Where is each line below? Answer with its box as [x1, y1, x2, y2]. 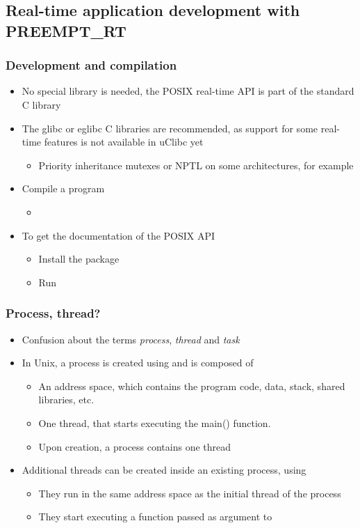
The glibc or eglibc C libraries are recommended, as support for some [22, 121, 318, 135]
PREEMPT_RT [6, 20, 126, 41]
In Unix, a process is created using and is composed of [22, 355, 254, 370]
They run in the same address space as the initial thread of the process [38, 486, 341, 500]
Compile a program [22, 181, 105, 196]
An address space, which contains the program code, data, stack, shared [38, 378, 345, 393]
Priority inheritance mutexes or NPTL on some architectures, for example [38, 157, 354, 172]
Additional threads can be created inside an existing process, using [22, 463, 306, 477]
